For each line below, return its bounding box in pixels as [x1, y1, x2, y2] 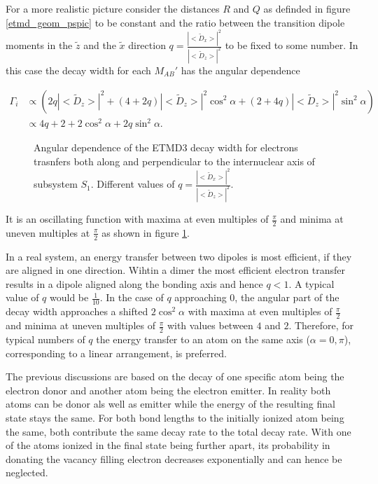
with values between [167, 318, 253, 333]
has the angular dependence [181, 62, 300, 77]
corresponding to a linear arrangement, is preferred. [6, 345, 227, 360]
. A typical [288, 276, 335, 291]
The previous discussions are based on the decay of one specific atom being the [6, 369, 344, 384]
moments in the [6, 38, 73, 53]
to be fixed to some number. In [225, 38, 358, 53]
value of [6, 290, 39, 305]
